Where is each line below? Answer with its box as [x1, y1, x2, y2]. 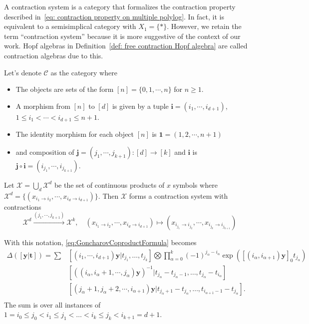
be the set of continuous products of [54, 179, 165, 190]
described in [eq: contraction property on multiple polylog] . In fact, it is [4, 11, 224, 21]
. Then [98, 190, 119, 201]
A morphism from [15, 100, 70, 111]
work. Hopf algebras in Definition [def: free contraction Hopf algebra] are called [4, 40, 248, 51]
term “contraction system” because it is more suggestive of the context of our [4, 30, 241, 41]
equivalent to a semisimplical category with [4, 21, 136, 31]
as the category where [50, 67, 117, 77]
